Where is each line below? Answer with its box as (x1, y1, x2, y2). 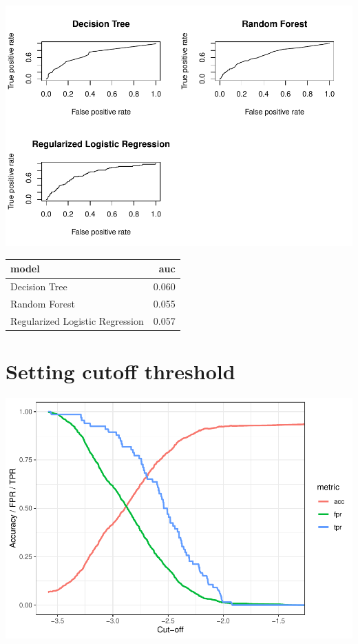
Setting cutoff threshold (6, 356, 235, 385)
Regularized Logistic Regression (10, 313, 144, 328)
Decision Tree (10, 279, 67, 293)
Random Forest (10, 296, 75, 310)
